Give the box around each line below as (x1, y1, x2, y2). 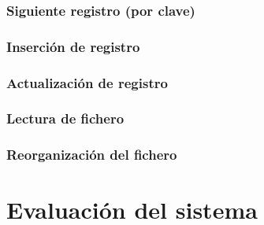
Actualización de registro (6, 72, 168, 92)
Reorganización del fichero (6, 145, 177, 164)
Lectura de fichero (6, 109, 125, 128)
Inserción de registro (6, 36, 140, 56)
